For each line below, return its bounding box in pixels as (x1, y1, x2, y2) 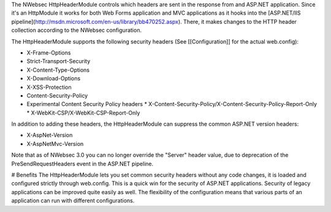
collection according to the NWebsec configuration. (11, 26, 142, 34)
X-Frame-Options (26, 49, 71, 56)
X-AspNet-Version (26, 132, 73, 139)
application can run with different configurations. (11, 197, 135, 205)
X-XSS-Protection (26, 83, 72, 91)
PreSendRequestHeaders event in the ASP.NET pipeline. (11, 160, 153, 167)
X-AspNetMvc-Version (26, 140, 84, 147)
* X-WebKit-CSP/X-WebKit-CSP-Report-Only (26, 109, 140, 116)
